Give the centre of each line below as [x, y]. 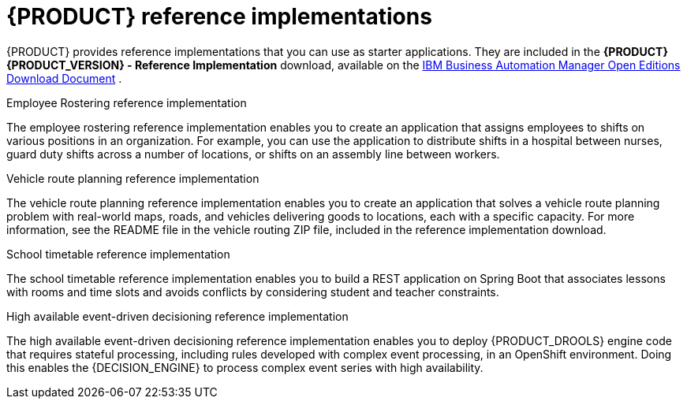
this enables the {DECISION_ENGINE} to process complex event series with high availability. [245, 367]
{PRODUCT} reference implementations [219, 17]
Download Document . [64, 78]
